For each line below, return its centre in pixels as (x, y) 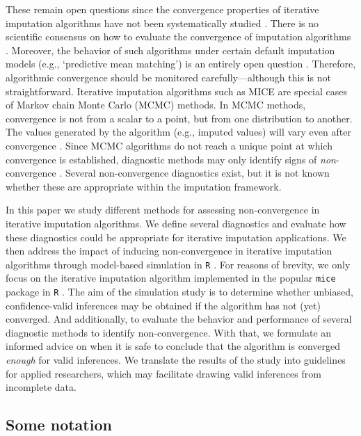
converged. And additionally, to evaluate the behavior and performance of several (179, 319)
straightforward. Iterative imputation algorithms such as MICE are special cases (176, 91)
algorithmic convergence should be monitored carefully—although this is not (168, 77)
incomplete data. (41, 387)
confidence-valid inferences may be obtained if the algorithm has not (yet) (163, 305)
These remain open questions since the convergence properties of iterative (162, 9)
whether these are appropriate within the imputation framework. (144, 186)
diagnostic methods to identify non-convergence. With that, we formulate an (169, 332)
